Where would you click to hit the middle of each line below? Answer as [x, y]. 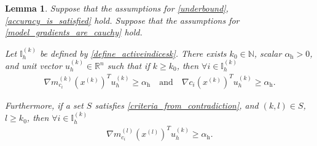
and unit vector [33, 65]
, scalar [268, 53]
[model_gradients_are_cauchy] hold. [74, 32]
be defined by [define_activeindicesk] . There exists [133, 53]
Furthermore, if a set [44, 105]
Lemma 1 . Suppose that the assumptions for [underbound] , [117, 8]
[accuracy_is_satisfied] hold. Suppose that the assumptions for [122, 20]
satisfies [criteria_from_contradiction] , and [177, 105]
